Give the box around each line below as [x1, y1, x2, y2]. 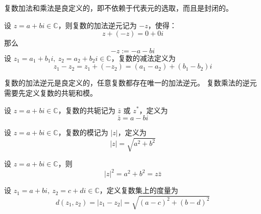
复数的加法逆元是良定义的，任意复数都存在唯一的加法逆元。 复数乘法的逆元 [4, 77, 257, 88]
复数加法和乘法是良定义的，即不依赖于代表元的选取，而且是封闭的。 [4, 3, 233, 13]
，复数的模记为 [58, 127, 108, 138]
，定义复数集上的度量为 [99, 185, 178, 196]
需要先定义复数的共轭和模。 [4, 87, 97, 98]
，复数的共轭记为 [58, 104, 115, 115]
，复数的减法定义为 [111, 52, 176, 63]
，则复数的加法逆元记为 [58, 19, 137, 30]
